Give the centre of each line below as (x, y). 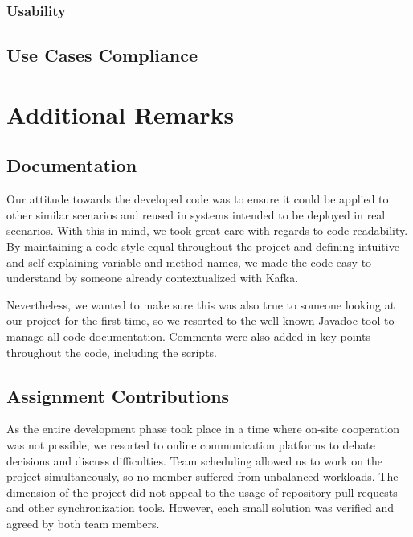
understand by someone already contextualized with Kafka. (153, 278)
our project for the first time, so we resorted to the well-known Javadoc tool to (200, 320)
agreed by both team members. (83, 523)
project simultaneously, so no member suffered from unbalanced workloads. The (202, 476)
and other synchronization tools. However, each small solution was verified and (200, 508)
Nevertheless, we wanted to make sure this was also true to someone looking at (201, 304)
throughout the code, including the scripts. (112, 352)
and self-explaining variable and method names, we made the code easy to (189, 262)
